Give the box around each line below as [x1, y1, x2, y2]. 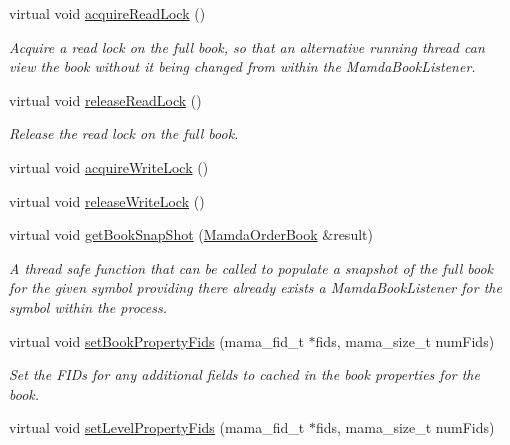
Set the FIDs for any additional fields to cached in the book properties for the [9, 364, 480, 385]
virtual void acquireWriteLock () [9, 156, 209, 177]
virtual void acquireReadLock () [9, 3, 206, 23]
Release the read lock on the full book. [9, 123, 239, 144]
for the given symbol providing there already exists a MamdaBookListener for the [9, 277, 502, 298]
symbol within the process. [9, 296, 167, 317]
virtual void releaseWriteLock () [9, 190, 205, 211]
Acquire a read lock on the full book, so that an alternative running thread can [9, 36, 485, 57]
